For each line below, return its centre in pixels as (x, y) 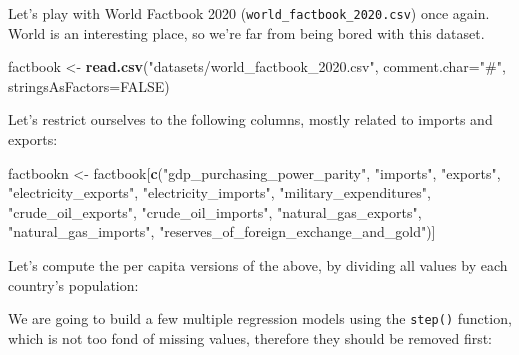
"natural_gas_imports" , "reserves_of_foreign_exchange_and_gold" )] (222, 231)
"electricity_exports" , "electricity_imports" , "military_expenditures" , (219, 192)
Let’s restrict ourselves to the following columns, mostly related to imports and (250, 119)
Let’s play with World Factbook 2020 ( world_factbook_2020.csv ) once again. (249, 13)
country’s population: (73, 284)
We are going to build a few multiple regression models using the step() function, (260, 318)
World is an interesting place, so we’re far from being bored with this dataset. (246, 32)
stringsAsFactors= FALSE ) (89, 85)
